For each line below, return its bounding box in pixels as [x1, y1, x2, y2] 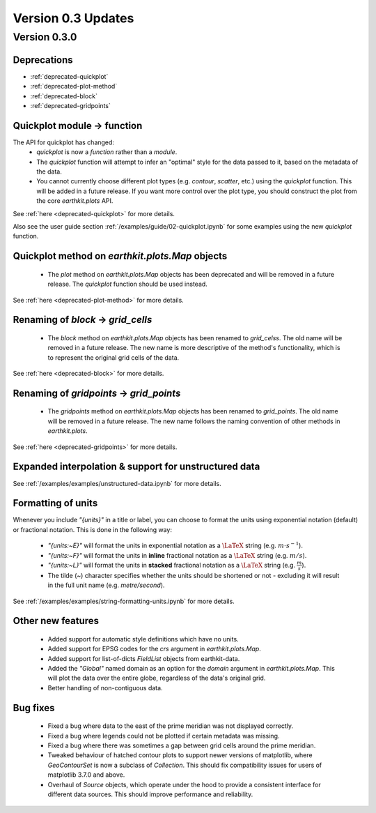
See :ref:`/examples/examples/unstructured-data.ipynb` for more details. [13, 479, 222, 487]
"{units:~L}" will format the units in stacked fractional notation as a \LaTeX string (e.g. [47, 561, 296, 570]
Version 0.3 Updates [13, 10, 134, 26]
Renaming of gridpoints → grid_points [13, 387, 181, 399]
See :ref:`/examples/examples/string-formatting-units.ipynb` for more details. [13, 597, 235, 605]
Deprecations [13, 54, 73, 66]
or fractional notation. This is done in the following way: [13, 525, 172, 533]
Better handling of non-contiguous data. [47, 683, 163, 692]
